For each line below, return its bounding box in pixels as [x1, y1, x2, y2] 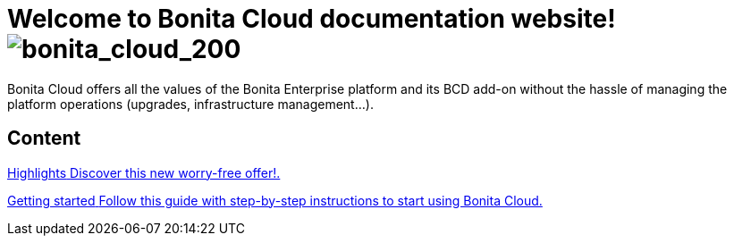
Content [7, 127, 81, 150]
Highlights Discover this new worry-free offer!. [7, 164, 281, 180]
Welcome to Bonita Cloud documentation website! [7, 4, 616, 34]
